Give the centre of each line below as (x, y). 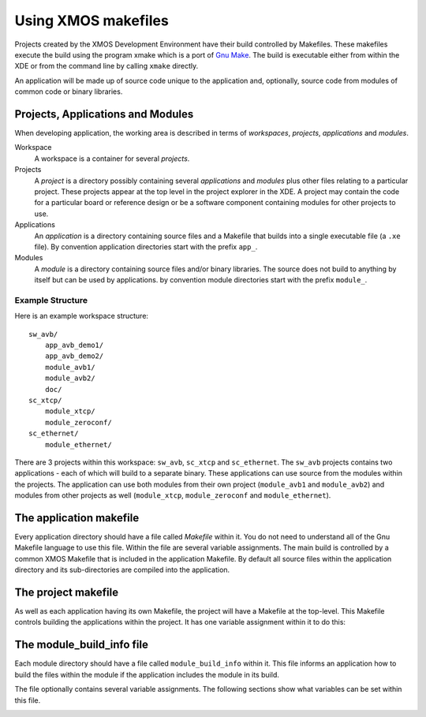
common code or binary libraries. (69, 91)
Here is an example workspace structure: (82, 316)
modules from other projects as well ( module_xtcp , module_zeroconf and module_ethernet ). (173, 495)
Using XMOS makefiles (92, 21)
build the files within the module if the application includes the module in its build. (147, 674)
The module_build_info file (82, 645)
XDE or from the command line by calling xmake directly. (106, 66)
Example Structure (51, 300)
